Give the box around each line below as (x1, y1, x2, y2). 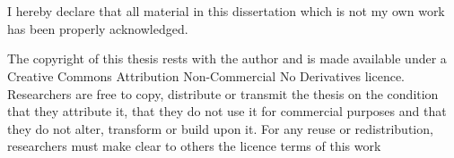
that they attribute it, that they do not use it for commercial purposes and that (7, 102, 447, 121)
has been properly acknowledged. (7, 19, 188, 37)
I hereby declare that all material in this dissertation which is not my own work (7, 2, 445, 21)
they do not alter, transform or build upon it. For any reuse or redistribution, (7, 119, 433, 137)
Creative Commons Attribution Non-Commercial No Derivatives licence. (7, 66, 406, 85)
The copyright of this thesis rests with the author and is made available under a (7, 49, 447, 68)
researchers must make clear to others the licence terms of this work (7, 137, 381, 155)
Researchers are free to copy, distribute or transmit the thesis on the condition (7, 84, 439, 103)
